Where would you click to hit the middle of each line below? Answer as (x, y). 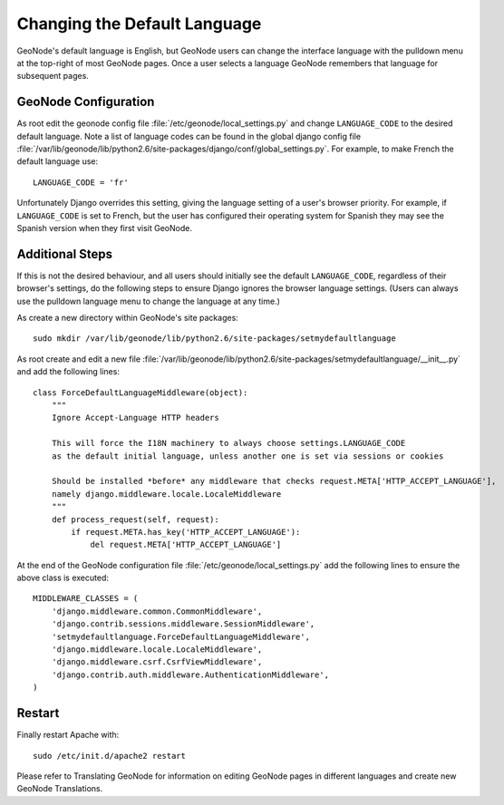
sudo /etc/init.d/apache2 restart (109, 756)
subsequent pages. (53, 76)
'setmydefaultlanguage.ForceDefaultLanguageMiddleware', (180, 636)
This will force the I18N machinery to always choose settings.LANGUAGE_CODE (228, 443)
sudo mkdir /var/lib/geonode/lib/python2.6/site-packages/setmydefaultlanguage (214, 339)
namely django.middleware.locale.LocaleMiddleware (166, 494)
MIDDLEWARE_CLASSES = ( (86, 599)
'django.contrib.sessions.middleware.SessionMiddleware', (183, 624)
